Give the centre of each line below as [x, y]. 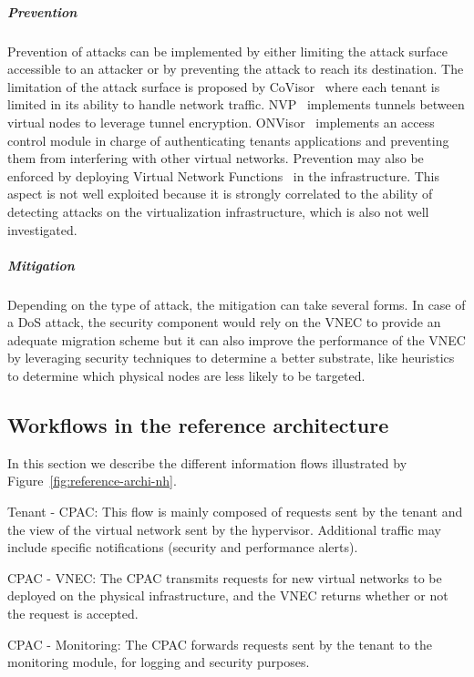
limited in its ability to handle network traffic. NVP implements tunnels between [236, 104]
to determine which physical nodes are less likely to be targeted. [186, 376]
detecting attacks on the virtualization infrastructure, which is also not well [218, 211]
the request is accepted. [73, 613]
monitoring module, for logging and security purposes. [159, 662]
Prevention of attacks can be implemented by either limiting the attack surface [228, 51]
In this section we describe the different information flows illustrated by [207, 462]
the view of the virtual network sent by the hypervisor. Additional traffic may [224, 529]
